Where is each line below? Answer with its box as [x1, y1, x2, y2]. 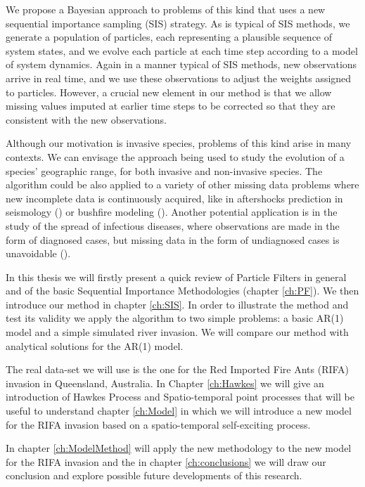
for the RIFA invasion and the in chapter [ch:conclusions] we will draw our [6, 454, 326, 469]
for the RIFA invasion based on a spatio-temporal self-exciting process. [6, 417, 311, 431]
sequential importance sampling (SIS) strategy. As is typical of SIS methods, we [6, 15, 350, 30]
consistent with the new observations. [6, 112, 167, 126]
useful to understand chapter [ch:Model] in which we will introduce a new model [6, 403, 352, 418]
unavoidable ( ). [6, 246, 71, 261]
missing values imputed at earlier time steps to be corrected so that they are [6, 98, 335, 113]
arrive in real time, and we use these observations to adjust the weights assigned [6, 70, 352, 85]
